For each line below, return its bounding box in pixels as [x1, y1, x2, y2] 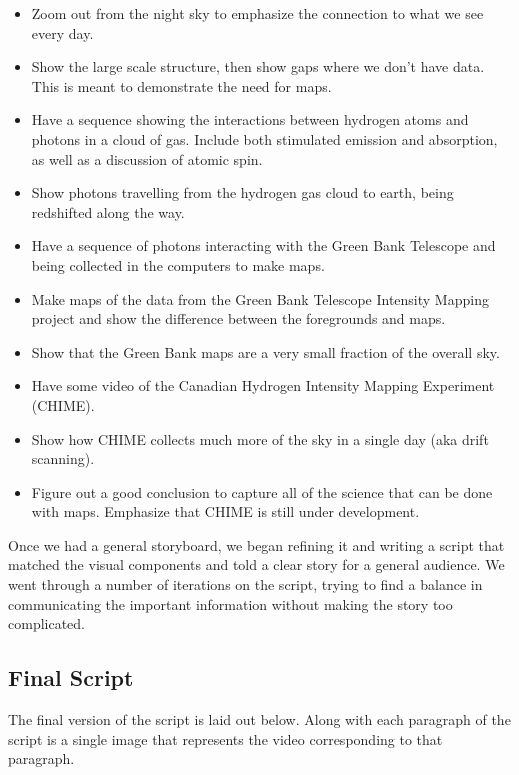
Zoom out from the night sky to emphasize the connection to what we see [31, 3, 484, 23]
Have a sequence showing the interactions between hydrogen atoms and [31, 109, 469, 130]
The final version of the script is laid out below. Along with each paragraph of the [8, 709, 511, 730]
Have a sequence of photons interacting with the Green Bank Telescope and [31, 235, 496, 256]
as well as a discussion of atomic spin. [31, 148, 263, 169]
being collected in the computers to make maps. [31, 254, 325, 275]
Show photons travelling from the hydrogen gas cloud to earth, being [31, 182, 454, 203]
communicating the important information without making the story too [8, 593, 453, 614]
